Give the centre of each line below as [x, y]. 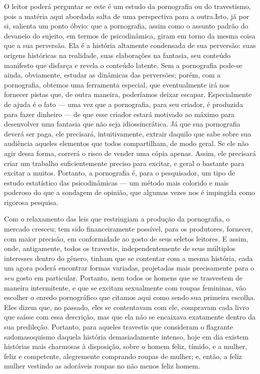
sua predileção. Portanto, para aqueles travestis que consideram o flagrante [119, 326]
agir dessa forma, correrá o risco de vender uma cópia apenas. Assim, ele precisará [130, 153]
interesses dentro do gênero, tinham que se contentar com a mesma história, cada [128, 258]
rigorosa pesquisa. [31, 202]
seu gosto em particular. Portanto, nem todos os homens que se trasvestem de [123, 278]
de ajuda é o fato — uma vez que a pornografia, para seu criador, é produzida [123, 104]
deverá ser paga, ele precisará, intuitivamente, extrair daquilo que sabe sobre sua [128, 133]
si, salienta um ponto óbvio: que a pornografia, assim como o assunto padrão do [126, 26]
